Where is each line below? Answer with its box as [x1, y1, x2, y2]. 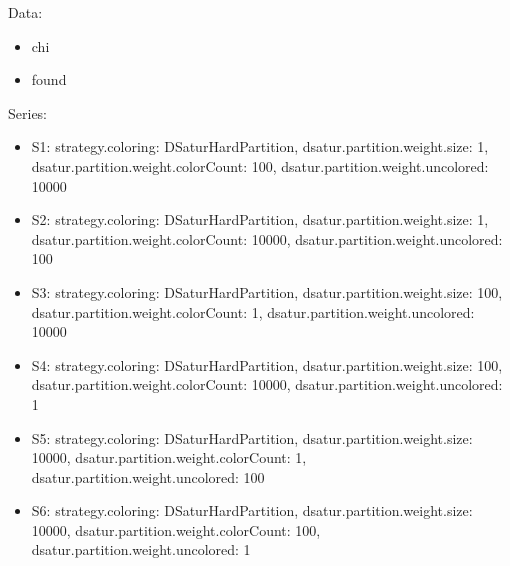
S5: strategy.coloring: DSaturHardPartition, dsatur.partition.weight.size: [31, 427, 473, 448]
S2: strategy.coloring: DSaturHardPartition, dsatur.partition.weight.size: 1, [31, 209, 489, 230]
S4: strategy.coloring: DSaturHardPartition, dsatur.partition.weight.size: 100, [31, 354, 503, 375]
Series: [8, 102, 48, 123]
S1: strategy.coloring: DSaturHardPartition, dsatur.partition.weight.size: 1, [31, 136, 489, 157]
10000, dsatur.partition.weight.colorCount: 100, [31, 519, 321, 540]
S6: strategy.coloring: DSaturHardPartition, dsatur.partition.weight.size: [31, 500, 473, 521]
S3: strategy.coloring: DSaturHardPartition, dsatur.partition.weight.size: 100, [31, 281, 503, 302]
